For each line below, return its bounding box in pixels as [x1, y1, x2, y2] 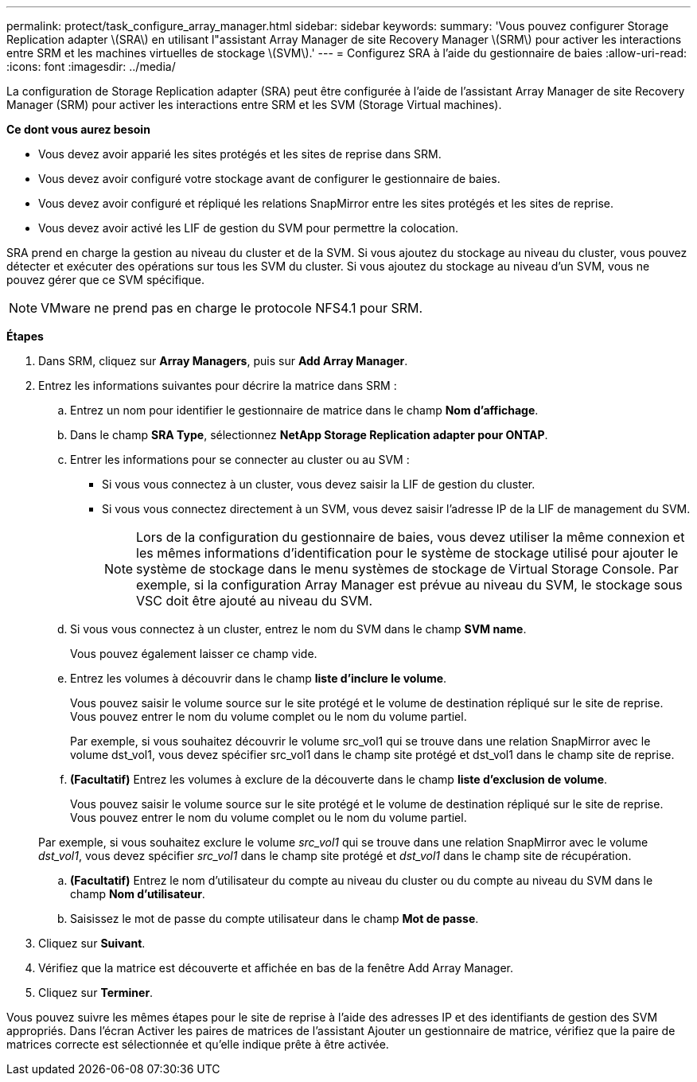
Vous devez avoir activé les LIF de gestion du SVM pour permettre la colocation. [38, 221, 458, 235]
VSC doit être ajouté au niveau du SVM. [136, 593, 373, 609]
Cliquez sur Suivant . [38, 936, 146, 950]
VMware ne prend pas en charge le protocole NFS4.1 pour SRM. [41, 300, 423, 316]
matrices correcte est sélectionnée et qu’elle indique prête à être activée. [6, 1037, 389, 1051]
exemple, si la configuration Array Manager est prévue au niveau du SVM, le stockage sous [136, 577, 683, 593]
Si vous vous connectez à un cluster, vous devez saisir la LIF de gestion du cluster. [102, 477, 535, 491]
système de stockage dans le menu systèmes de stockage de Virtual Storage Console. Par [136, 561, 679, 577]
